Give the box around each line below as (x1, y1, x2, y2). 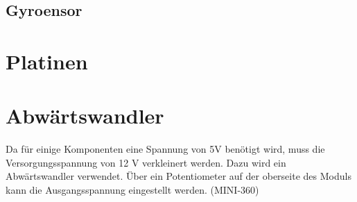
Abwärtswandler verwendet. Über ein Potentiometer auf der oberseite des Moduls (6, 169, 351, 183)
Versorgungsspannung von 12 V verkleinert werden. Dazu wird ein (6, 155, 286, 169)
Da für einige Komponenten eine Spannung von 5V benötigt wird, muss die (6, 142, 325, 156)
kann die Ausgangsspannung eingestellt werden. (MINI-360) (6, 183, 259, 197)
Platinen (6, 47, 88, 75)
